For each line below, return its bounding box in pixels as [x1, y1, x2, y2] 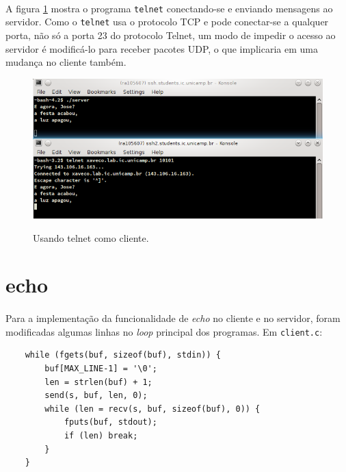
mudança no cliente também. [5, 55, 127, 69]
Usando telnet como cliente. [33, 230, 149, 245]
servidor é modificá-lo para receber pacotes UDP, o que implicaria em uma [5, 41, 318, 55]
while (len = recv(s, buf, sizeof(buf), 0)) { [44, 403, 261, 414]
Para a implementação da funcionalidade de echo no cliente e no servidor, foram [5, 311, 341, 325]
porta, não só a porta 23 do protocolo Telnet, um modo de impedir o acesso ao [5, 27, 336, 42]
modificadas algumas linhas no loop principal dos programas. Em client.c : [5, 324, 323, 338]
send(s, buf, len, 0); [44, 390, 148, 401]
